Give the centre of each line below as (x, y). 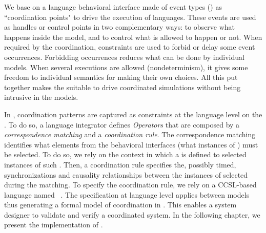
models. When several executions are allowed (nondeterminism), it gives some (126, 67)
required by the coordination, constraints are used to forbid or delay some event (130, 47)
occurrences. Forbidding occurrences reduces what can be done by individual (124, 57)
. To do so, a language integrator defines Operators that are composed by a (122, 124)
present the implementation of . (54, 225)
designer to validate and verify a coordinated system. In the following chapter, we (132, 214)
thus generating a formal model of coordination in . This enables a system (120, 205)
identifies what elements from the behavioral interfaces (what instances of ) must (131, 144)
